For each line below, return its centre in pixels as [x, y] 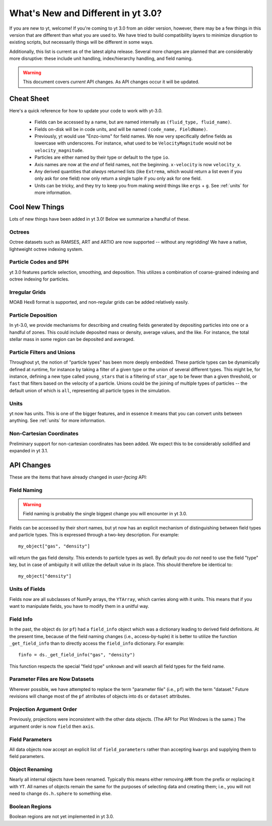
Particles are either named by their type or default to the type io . [102, 157]
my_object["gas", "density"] [54, 546]
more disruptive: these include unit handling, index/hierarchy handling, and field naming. [101, 58]
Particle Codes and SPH [39, 262]
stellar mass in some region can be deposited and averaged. [72, 339]
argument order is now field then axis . [52, 726]
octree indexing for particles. [39, 279]
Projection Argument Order [43, 709]
